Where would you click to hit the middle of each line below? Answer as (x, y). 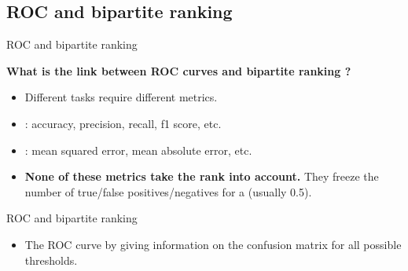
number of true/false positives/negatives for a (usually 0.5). (168, 191)
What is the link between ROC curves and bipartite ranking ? (179, 70)
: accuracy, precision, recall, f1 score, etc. (123, 123)
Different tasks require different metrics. (121, 97)
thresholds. (51, 260)
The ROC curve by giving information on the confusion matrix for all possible (213, 244)
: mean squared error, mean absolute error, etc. (138, 150)
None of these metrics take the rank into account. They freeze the (202, 176)
